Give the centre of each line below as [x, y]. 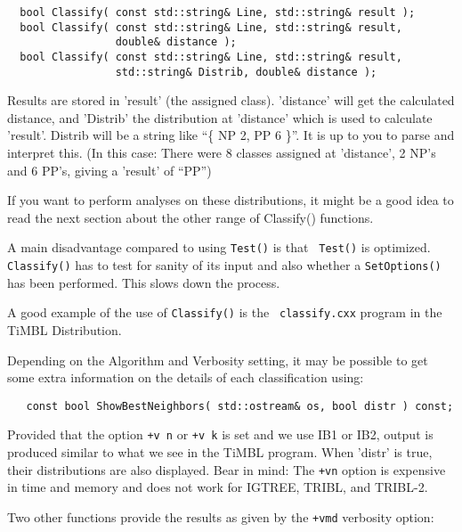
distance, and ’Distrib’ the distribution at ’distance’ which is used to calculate [220, 117]
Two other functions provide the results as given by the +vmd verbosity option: [221, 516]
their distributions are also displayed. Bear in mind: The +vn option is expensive [227, 469]
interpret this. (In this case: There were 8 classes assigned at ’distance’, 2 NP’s [222, 153]
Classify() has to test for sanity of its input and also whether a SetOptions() [224, 265]
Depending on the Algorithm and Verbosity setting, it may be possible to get [218, 360]
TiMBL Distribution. [65, 330]
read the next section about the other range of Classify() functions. [190, 217]
